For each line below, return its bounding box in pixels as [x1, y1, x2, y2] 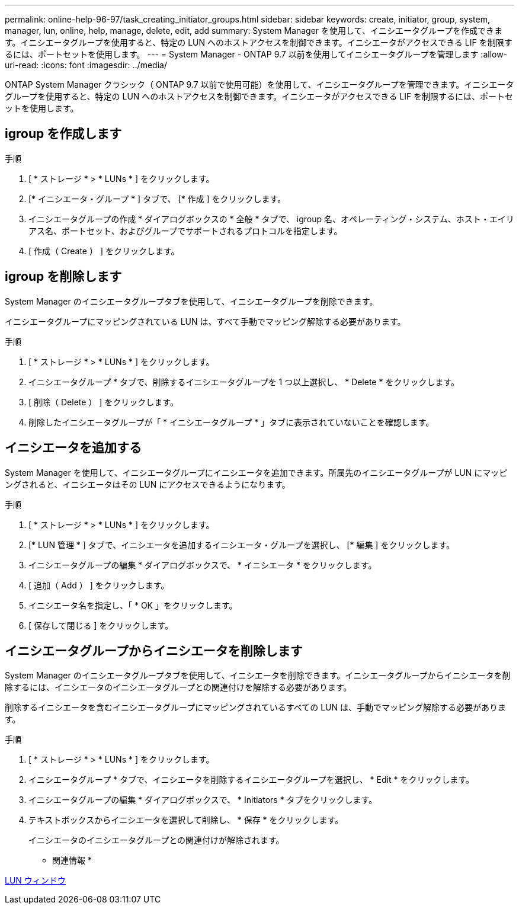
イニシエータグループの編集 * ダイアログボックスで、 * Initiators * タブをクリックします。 [28, 795, 377, 805]
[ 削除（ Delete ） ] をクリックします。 [28, 396, 178, 407]
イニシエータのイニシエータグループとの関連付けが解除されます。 [28, 835, 284, 846]
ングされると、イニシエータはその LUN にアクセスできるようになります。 [5, 479, 290, 489]
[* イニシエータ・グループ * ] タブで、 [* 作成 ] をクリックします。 [28, 193, 286, 204]
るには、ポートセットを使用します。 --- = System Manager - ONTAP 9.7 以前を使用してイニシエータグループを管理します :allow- [5, 49, 508, 59]
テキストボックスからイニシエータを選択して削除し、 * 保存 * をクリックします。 [28, 815, 344, 825]
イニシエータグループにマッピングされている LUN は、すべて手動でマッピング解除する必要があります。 [5, 316, 406, 327]
